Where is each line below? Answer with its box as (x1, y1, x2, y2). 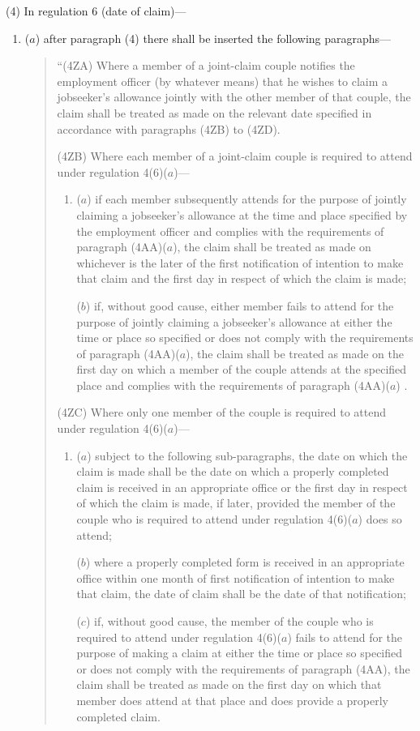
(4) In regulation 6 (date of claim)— (6, 2, 186, 19)
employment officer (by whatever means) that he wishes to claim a (57, 72, 388, 89)
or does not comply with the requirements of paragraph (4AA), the (76, 660, 410, 677)
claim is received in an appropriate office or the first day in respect (76, 478, 408, 495)
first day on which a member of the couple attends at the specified (76, 361, 407, 378)
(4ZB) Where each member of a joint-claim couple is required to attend (57, 147, 413, 165)
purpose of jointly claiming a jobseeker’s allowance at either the (76, 313, 392, 330)
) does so (358, 511, 402, 528)
